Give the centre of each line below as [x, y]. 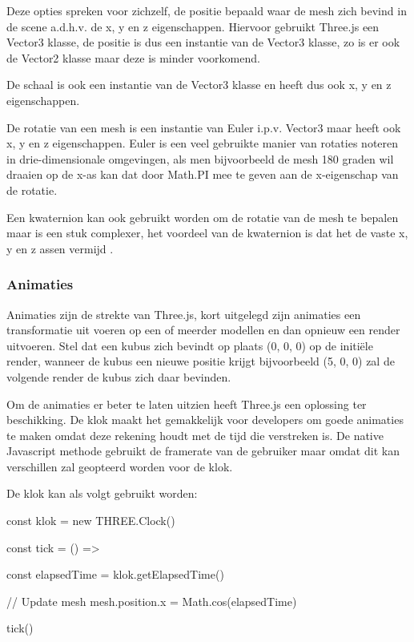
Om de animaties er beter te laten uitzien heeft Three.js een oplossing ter [187, 404]
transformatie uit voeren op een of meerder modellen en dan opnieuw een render [203, 330]
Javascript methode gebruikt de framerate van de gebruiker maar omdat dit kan [203, 451]
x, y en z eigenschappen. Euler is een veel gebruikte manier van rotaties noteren [203, 143]
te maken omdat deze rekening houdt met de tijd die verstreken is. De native [195, 435]
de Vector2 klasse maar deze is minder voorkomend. [133, 57]
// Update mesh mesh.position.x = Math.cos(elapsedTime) [152, 601]
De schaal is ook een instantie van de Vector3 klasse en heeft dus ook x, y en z [199, 85]
